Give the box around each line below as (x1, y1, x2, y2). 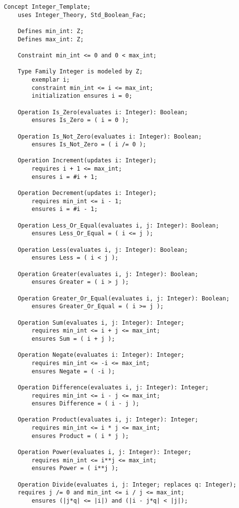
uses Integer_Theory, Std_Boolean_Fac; (17, 11, 146, 18)
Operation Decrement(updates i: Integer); (17, 190, 157, 197)
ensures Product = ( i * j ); (32, 432, 129, 439)
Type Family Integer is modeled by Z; (17, 68, 143, 75)
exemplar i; (32, 76, 70, 83)
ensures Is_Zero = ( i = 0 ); (32, 117, 129, 124)
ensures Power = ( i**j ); (32, 465, 119, 472)
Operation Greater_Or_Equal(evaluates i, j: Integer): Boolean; (17, 295, 230, 302)
